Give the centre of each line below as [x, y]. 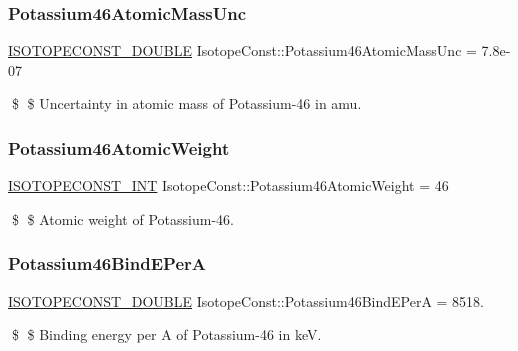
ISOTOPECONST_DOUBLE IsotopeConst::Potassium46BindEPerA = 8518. [246, 300]
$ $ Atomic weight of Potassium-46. [122, 218]
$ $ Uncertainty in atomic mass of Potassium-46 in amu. [186, 103]
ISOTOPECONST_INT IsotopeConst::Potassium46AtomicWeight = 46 [228, 185]
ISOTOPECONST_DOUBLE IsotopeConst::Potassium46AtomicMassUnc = [242, 50]
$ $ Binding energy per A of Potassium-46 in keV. [166, 334]
